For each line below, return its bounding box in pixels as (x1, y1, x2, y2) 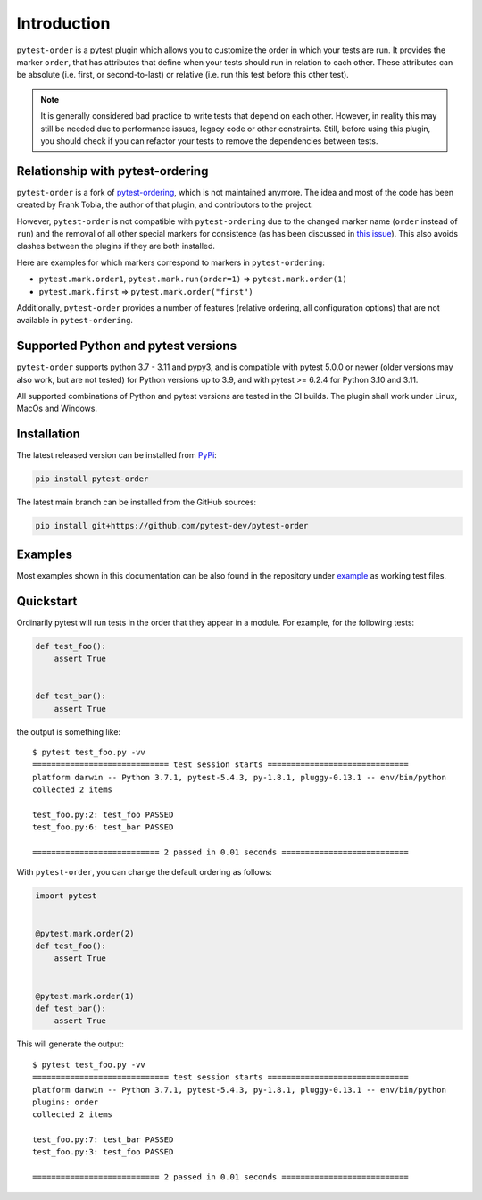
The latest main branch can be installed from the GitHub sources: (16, 496, 257, 508)
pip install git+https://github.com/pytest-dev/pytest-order (35, 521, 309, 531)
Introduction (16, 13, 111, 33)
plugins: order (32, 1096, 99, 1107)
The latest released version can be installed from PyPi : (16, 450, 218, 461)
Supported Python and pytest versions (16, 338, 237, 354)
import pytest (35, 891, 97, 901)
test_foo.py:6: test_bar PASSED (32, 822, 174, 832)
